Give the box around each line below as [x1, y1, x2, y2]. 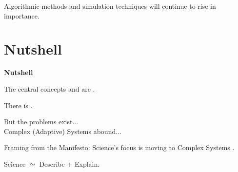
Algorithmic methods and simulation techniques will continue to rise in [4, 1, 216, 11]
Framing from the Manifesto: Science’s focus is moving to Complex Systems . [4, 142, 235, 153]
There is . [4, 100, 33, 110]
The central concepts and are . [4, 83, 95, 94]
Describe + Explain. [39, 158, 100, 169]
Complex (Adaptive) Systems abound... [4, 126, 121, 136]
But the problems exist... [4, 116, 79, 127]
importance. [4, 10, 40, 20]
